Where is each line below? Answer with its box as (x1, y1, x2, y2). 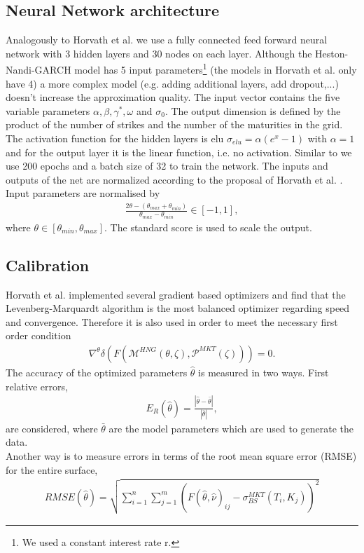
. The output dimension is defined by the (164, 103, 341, 118)
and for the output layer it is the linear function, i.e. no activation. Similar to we (6, 144, 352, 159)
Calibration (6, 254, 90, 275)
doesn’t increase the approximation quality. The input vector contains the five (6, 90, 340, 104)
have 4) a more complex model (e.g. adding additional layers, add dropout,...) (6, 76, 339, 90)
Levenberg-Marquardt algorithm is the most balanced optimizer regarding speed (6, 301, 350, 315)
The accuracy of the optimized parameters (6, 365, 188, 379)
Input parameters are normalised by (6, 186, 160, 200)
